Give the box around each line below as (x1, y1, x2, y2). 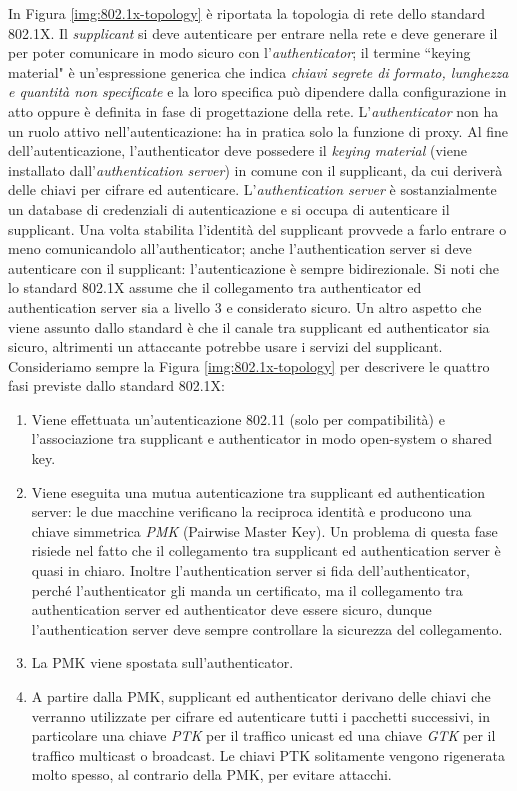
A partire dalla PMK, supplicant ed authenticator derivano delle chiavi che (31, 686, 491, 706)
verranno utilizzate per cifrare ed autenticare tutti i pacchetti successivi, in (31, 705, 490, 726)
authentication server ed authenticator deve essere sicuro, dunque (31, 599, 432, 620)
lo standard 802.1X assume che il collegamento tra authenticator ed (8, 277, 422, 298)
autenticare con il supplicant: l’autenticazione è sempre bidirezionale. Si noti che (8, 257, 500, 278)
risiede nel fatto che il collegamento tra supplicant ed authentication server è (31, 540, 501, 561)
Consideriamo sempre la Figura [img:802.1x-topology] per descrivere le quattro (8, 355, 490, 376)
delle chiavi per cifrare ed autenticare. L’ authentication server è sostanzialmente (8, 179, 497, 200)
